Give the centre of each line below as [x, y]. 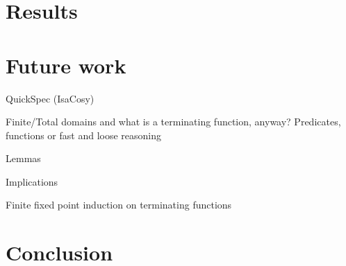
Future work [66, 65]
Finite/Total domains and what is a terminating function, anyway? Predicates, [173, 122]
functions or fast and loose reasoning [84, 135]
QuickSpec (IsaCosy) [50, 98]
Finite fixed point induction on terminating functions [119, 205]
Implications [32, 181]
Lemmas [23, 158]
